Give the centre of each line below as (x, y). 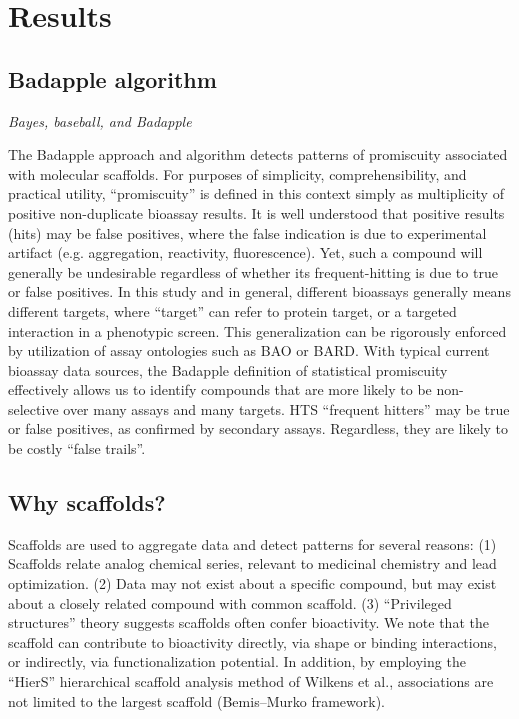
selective (33, 408)
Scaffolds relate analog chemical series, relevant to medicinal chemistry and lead (252, 563)
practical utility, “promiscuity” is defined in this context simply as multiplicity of (256, 193)
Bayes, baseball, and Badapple (100, 120)
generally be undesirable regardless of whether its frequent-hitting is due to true (253, 271)
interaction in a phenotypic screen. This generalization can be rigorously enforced (257, 330)
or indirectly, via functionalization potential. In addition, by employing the (237, 661)
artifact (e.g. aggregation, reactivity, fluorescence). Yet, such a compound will (245, 252)
